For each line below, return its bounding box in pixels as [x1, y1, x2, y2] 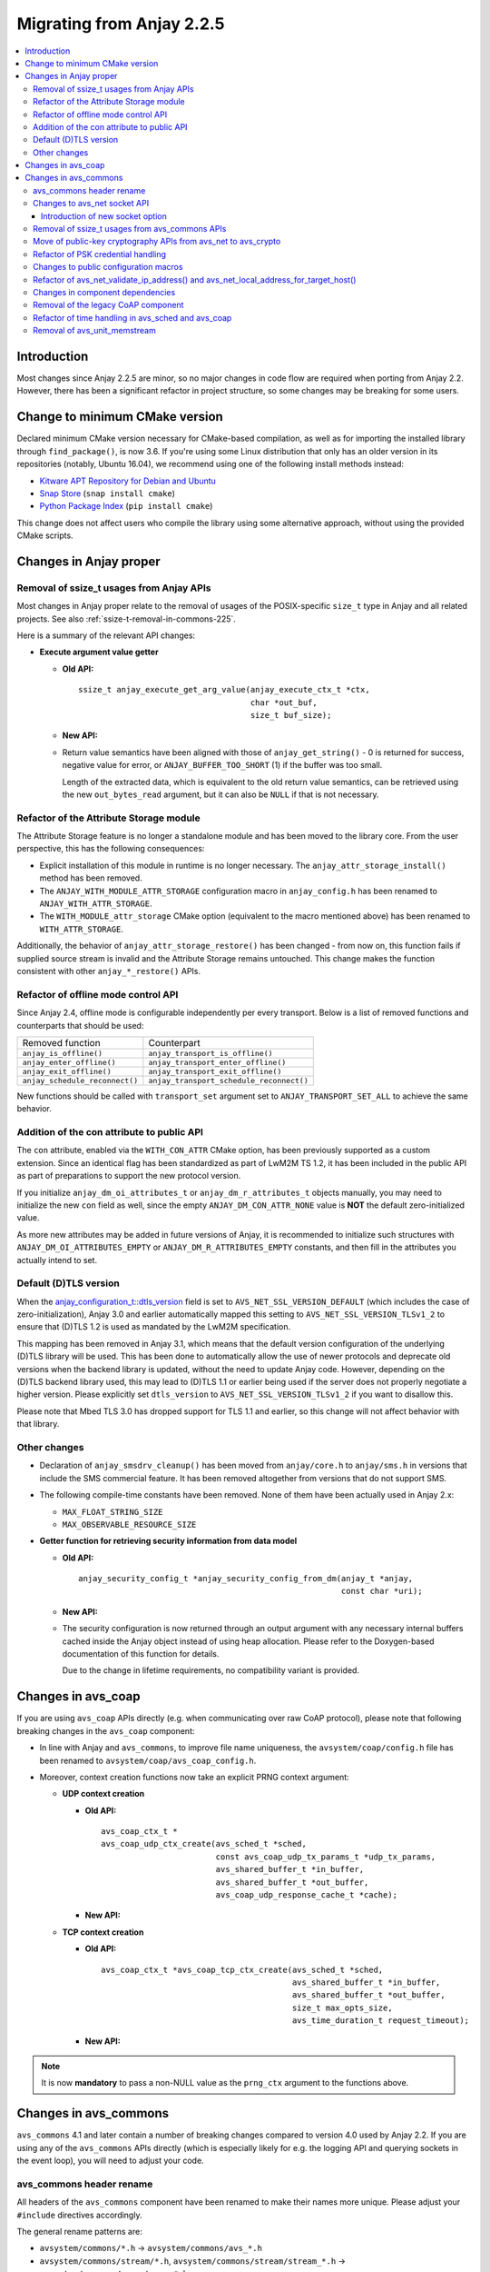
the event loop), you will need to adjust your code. [16, 2155, 204, 2166]
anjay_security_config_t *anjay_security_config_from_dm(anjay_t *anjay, [78, 1573, 414, 1584]
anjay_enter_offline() [22, 1057, 117, 1067]
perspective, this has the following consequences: [16, 843, 205, 854]
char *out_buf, [250, 697, 318, 708]
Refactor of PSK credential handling [33, 248, 167, 259]
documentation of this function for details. [62, 1649, 220, 1659]
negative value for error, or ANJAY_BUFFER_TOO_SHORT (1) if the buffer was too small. [62, 760, 383, 771]
